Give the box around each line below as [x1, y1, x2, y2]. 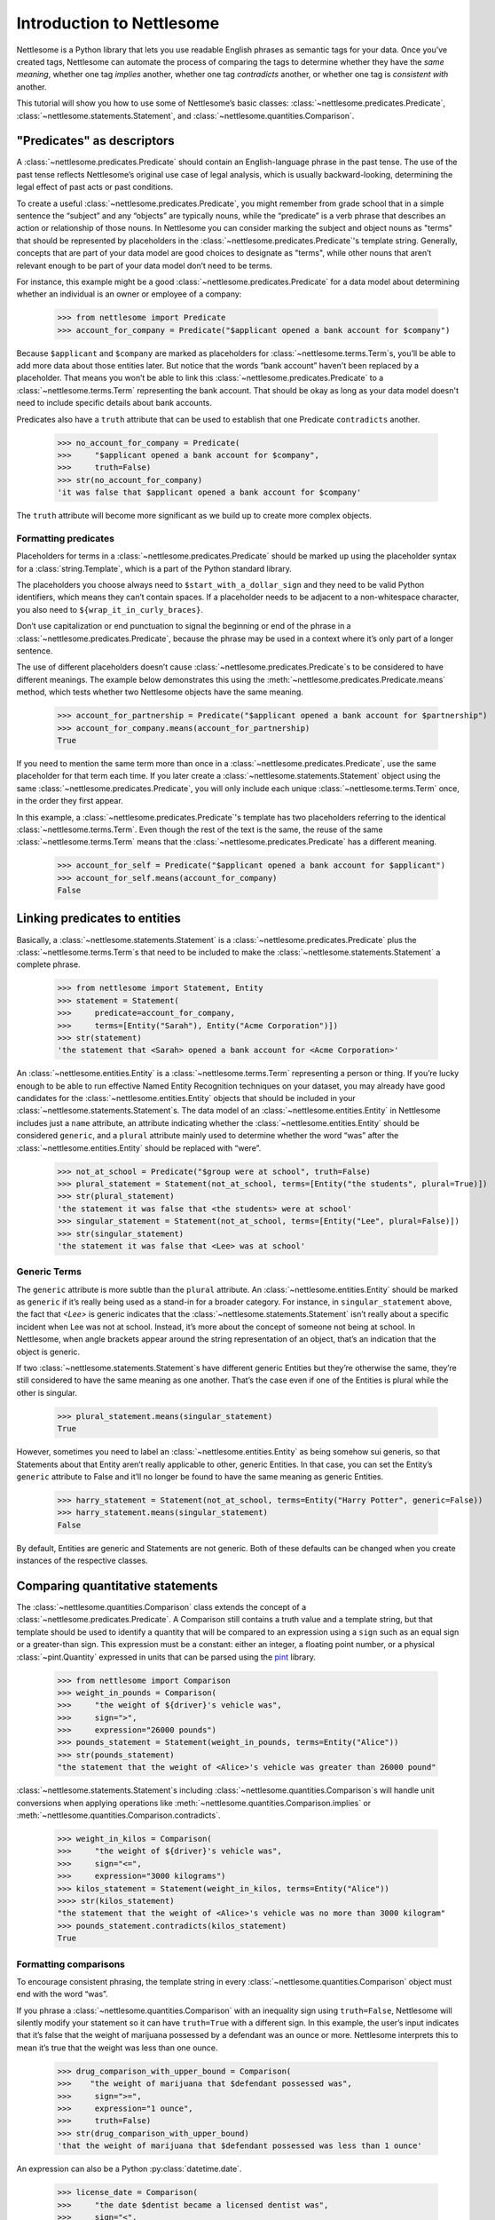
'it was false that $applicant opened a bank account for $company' [57, 488, 362, 497]
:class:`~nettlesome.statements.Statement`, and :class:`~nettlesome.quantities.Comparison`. [16, 110, 355, 121]
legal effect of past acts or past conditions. [16, 182, 173, 193]
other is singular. [16, 1387, 77, 1398]
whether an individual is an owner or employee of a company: [16, 289, 242, 299]
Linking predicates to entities [16, 911, 181, 926]
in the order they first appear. [16, 796, 123, 806]
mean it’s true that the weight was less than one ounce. [16, 2042, 218, 2053]
